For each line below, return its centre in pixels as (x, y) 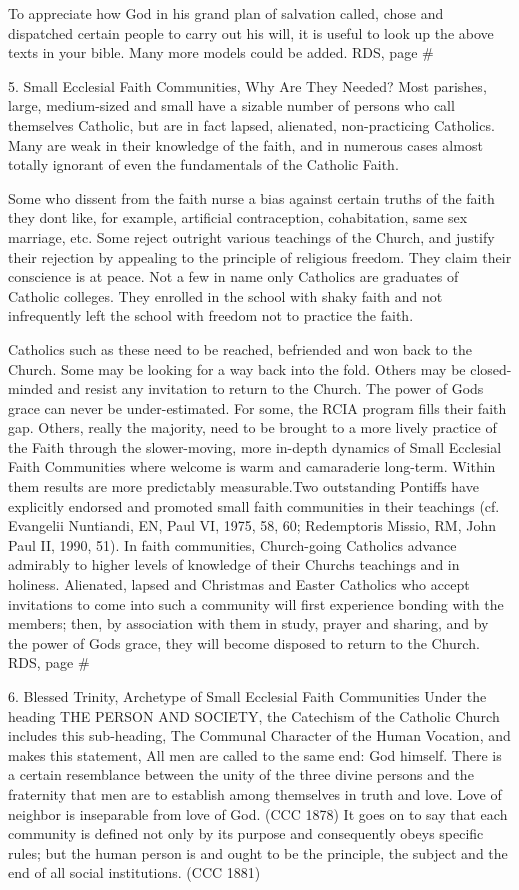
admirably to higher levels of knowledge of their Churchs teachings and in (234, 564)
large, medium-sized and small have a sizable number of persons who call (231, 105)
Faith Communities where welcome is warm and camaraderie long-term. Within (252, 466)
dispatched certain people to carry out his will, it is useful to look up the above (251, 32)
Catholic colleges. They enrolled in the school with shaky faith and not (225, 295)
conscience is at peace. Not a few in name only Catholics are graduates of (233, 276)
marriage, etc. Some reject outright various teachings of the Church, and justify (251, 236)
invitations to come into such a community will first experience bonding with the (256, 603)
